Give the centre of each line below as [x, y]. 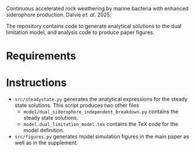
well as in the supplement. [46, 143]
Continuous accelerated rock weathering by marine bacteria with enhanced [97, 9]
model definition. [44, 130]
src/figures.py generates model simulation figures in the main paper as [102, 137]
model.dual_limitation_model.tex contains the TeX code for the [101, 124]
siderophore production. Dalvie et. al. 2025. [59, 15]
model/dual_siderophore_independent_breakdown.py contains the [101, 112]
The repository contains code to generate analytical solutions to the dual [94, 26]
